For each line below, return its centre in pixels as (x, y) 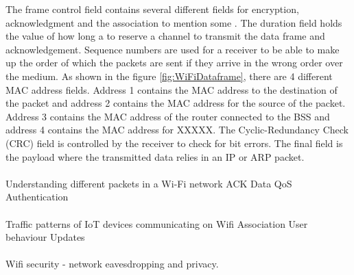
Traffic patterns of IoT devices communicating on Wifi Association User (157, 223)
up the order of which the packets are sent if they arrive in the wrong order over (174, 63)
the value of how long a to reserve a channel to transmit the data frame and (165, 36)
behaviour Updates (45, 237)
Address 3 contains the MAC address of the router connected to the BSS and (168, 116)
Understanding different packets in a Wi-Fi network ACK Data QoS (149, 183)
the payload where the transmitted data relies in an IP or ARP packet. (155, 156)
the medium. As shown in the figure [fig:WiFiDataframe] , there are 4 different (169, 76)
